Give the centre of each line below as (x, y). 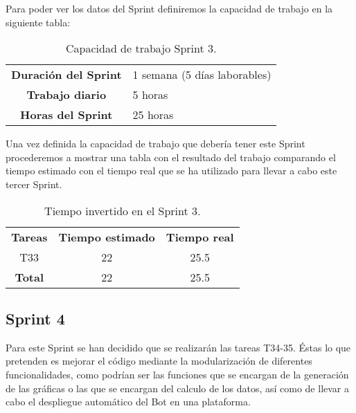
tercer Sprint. (34, 184)
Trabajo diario (66, 95)
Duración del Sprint (66, 75)
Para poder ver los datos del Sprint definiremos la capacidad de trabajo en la (169, 8)
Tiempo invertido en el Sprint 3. (123, 210)
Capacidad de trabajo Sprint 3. (141, 48)
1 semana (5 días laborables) (202, 75)
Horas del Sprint (66, 115)
